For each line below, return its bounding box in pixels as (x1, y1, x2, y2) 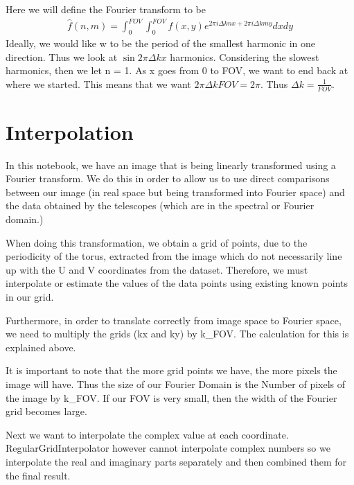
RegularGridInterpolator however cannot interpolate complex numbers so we (6, 441, 330, 455)
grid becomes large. (6, 404, 87, 418)
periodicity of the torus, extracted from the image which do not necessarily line (6, 249, 342, 263)
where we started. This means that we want (6, 76, 191, 91)
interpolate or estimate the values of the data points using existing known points (6, 276, 348, 290)
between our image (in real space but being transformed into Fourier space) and (6, 184, 345, 199)
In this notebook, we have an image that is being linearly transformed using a (6, 157, 336, 172)
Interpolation (6, 117, 134, 145)
